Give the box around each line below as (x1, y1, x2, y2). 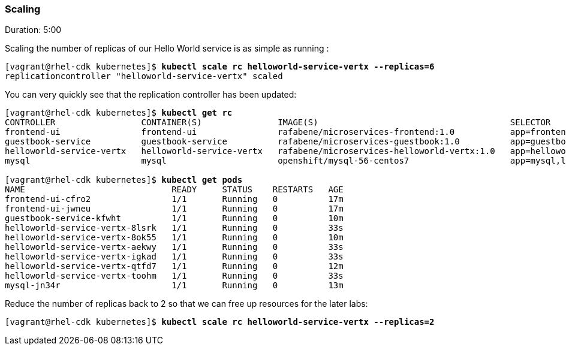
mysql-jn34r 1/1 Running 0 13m (5, 280, 344, 291)
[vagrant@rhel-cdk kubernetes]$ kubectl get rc (5, 108, 233, 118)
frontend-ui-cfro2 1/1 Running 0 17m (5, 194, 344, 204)
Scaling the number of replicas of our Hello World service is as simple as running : (5, 43, 329, 54)
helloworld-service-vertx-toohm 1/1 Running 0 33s (5, 271, 344, 281)
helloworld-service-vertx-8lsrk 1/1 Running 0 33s (5, 223, 344, 233)
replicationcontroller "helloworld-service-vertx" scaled (5, 71, 283, 82)
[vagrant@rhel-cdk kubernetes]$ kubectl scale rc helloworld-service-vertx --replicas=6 (5, 62, 435, 72)
